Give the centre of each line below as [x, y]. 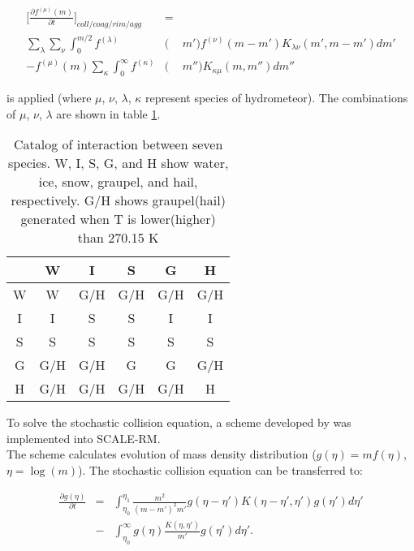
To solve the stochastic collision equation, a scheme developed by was [179, 422]
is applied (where [49, 98]
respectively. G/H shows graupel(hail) [118, 200]
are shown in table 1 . [108, 113]
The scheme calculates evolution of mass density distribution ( [162, 454]
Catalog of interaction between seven [118, 144]
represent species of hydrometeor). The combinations [276, 98]
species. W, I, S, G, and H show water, [118, 163]
